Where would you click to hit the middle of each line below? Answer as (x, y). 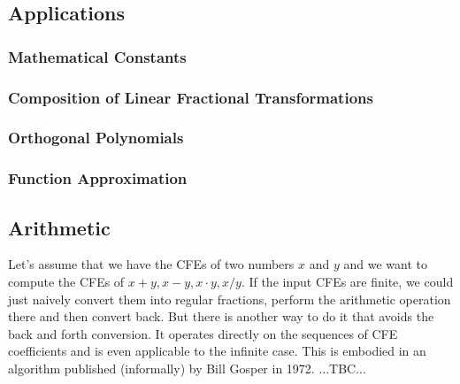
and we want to (385, 264)
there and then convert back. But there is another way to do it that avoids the (221, 316)
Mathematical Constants (97, 56)
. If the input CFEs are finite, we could (347, 281)
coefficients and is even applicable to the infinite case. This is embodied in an (217, 351)
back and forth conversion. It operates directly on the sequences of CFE (203, 333)
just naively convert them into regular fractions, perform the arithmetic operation (230, 299)
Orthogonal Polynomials (96, 138)
